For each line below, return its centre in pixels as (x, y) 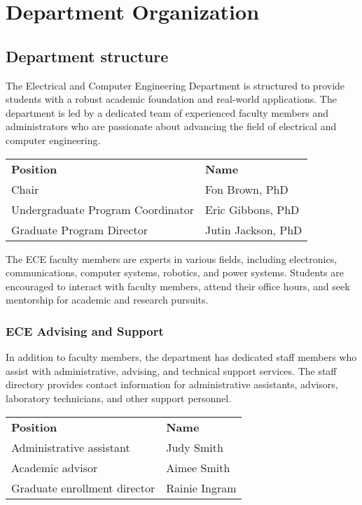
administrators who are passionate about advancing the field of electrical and (171, 126)
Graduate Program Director (80, 229)
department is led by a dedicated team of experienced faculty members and (167, 112)
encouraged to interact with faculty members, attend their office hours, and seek (178, 286)
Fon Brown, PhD (247, 189)
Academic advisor (55, 467)
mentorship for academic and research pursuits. (107, 300)
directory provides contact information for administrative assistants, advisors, (172, 384)
